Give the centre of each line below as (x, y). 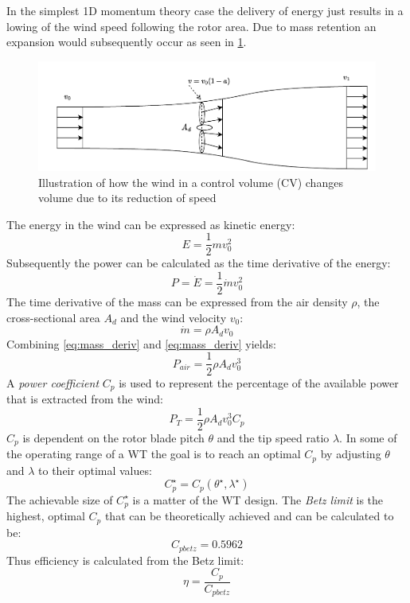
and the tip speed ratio (273, 437)
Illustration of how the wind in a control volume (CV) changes (191, 182)
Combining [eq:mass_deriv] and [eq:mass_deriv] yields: (141, 343)
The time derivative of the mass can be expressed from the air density (177, 302)
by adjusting (351, 454)
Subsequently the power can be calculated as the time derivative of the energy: (199, 263)
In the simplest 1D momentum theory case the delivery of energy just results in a (205, 10)
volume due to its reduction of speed (127, 198)
